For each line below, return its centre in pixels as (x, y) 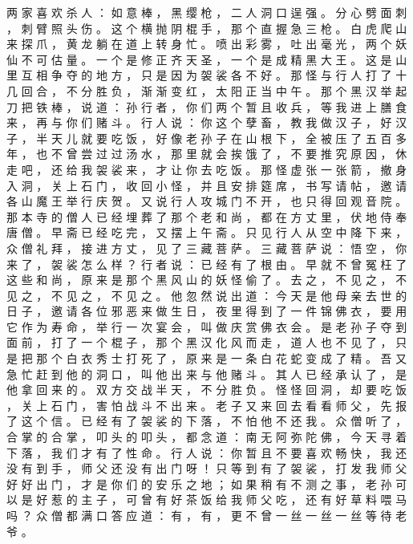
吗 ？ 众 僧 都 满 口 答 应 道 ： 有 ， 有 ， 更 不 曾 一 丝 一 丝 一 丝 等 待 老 (207, 515)
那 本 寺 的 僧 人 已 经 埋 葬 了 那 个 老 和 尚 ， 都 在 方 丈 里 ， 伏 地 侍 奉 (207, 216)
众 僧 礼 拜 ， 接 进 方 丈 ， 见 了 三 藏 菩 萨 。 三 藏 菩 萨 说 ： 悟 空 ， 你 (207, 248)
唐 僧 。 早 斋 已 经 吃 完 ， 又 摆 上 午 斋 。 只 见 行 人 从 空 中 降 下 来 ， (207, 232)
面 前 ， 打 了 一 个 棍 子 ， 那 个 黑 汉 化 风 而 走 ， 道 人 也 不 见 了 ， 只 (207, 342)
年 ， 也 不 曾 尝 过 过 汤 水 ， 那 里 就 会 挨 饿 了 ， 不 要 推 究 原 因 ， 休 (207, 154)
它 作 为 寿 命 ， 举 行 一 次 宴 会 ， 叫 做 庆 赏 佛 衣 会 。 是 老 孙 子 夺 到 (207, 326)
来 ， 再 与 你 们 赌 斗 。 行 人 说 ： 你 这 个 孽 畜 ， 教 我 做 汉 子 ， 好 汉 (207, 122)
